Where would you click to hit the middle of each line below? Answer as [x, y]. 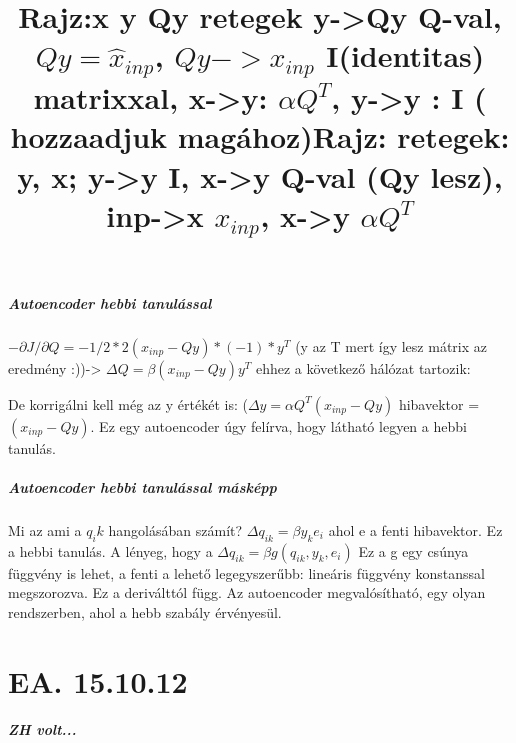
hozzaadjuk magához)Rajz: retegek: [260, 136]
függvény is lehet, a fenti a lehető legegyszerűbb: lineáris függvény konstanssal [246, 572]
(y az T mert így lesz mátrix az [391, 345]
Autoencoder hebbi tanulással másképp [142, 486]
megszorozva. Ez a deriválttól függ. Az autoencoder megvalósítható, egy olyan [247, 592]
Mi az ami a [45, 529]
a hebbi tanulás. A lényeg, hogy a [110, 550]
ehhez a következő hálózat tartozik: [363, 367]
